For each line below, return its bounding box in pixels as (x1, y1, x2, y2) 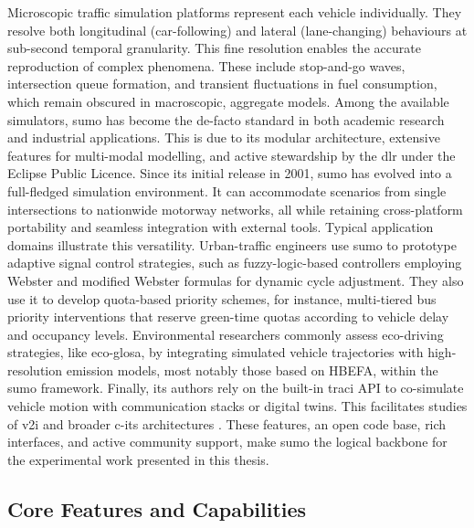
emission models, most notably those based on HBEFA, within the (66, 360, 438, 379)
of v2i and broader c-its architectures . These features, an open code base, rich (7, 414, 447, 433)
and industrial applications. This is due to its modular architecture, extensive (7, 128, 440, 147)
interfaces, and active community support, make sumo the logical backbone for (7, 432, 448, 451)
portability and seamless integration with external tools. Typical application (7, 217, 434, 237)
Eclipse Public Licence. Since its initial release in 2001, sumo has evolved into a (7, 164, 452, 183)
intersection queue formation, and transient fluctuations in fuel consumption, (7, 74, 437, 93)
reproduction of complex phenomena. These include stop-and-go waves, (7, 56, 406, 75)
